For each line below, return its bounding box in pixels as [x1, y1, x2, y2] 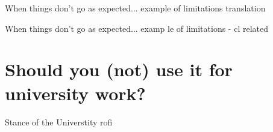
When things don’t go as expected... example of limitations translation [5, 2, 266, 14]
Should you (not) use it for [5, 57, 233, 82]
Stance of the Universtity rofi [5, 115, 113, 128]
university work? [5, 80, 146, 105]
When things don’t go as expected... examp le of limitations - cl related [5, 22, 268, 34]
